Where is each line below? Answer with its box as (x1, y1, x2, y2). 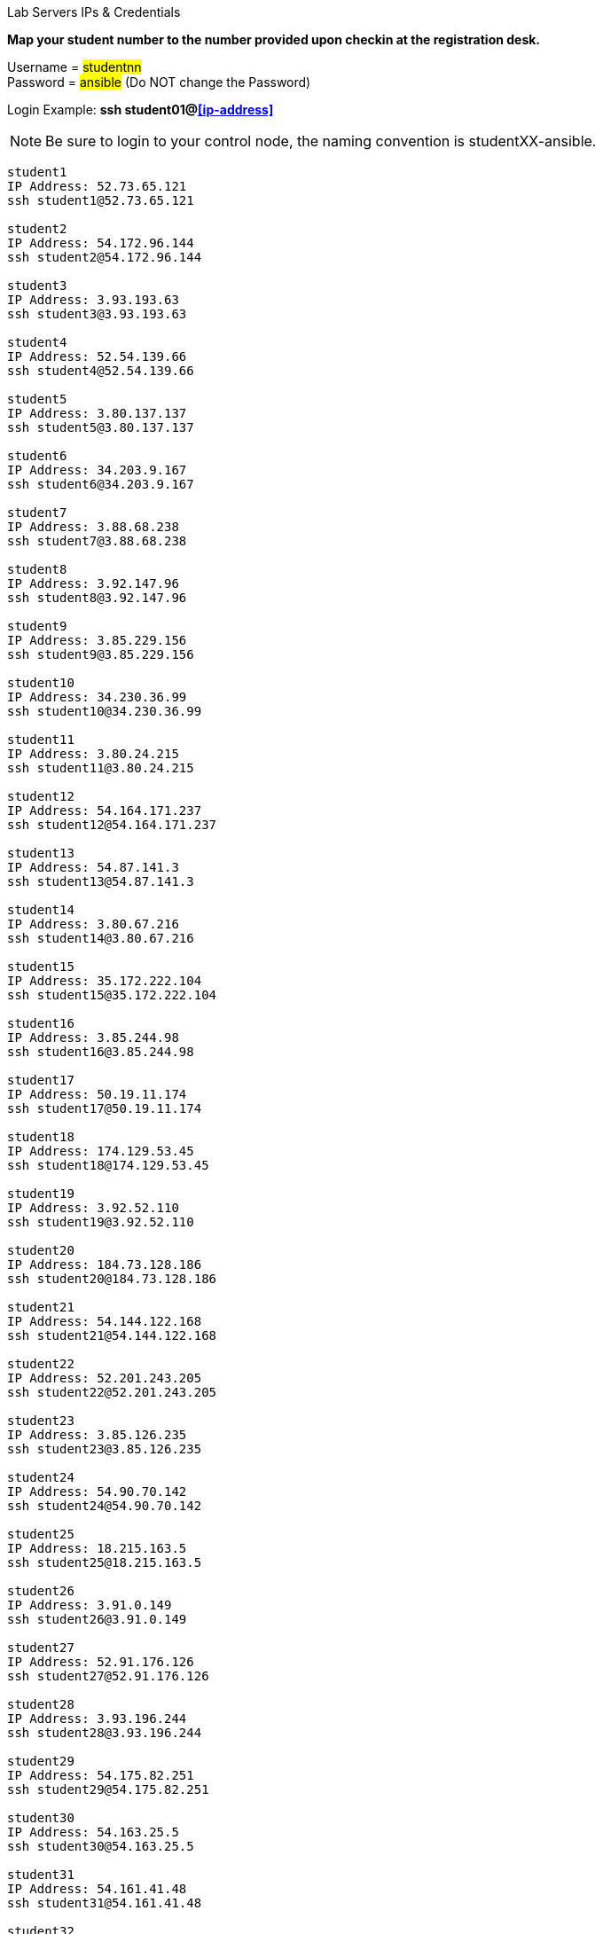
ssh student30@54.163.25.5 (7, 1839, 194, 1853)
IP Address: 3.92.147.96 (7, 576, 179, 591)
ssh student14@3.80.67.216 (7, 931, 194, 945)
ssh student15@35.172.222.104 (7, 988, 217, 1002)
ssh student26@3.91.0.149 (7, 1612, 187, 1626)
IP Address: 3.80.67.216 (7, 917, 179, 931)
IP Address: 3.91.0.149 (7, 1598, 172, 1612)
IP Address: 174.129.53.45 (7, 1144, 194, 1158)
